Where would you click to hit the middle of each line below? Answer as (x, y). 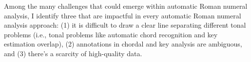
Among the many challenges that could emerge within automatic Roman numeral (126, 6)
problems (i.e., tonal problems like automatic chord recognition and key (111, 34)
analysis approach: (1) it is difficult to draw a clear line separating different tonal (125, 25)
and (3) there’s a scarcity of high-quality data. (73, 53)
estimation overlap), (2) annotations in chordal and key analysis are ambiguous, (123, 44)
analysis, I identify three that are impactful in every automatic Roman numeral (123, 15)
